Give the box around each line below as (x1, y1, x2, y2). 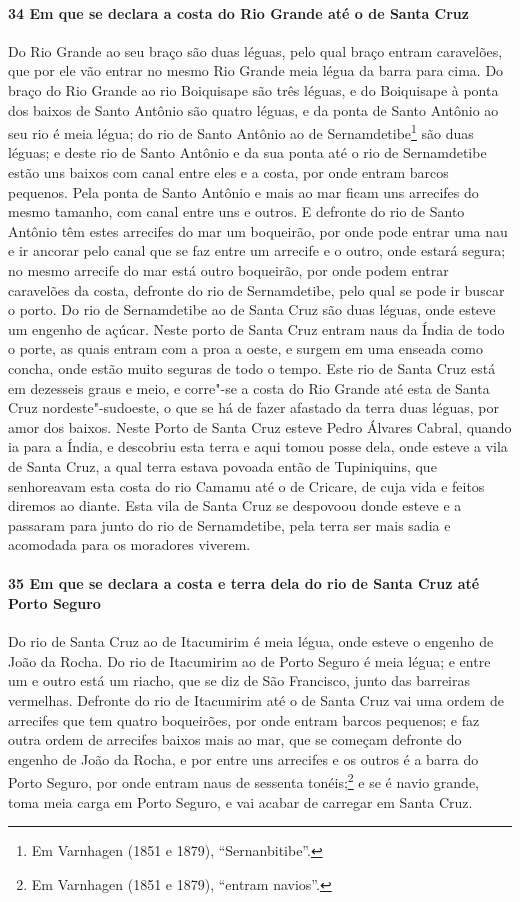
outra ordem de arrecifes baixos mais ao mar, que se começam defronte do (8, 729, 462, 750)
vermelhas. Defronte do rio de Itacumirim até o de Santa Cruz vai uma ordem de (8, 690, 504, 711)
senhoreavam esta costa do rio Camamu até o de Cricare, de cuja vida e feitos (8, 475, 485, 496)
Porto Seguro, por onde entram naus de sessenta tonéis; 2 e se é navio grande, (8, 769, 480, 793)
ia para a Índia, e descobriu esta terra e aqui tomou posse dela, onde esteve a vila (8, 436, 508, 457)
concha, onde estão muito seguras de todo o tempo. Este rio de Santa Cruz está (8, 357, 496, 378)
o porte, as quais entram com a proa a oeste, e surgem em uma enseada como (8, 338, 483, 359)
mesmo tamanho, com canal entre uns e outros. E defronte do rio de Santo (8, 201, 465, 222)
